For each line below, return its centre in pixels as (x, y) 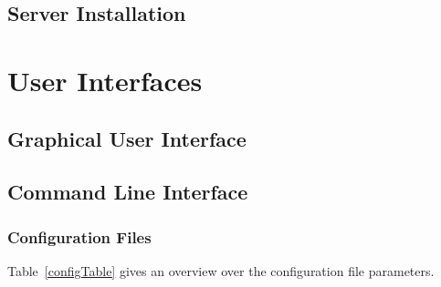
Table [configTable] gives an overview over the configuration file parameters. (221, 270)
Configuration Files (79, 236)
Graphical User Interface (127, 138)
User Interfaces (105, 80)
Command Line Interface (128, 192)
